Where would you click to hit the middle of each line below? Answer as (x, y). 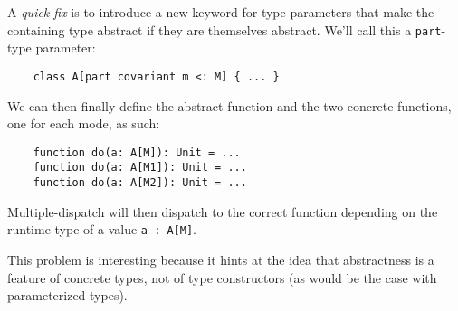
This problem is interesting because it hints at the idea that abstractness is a (221, 259)
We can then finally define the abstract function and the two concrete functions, (229, 105)
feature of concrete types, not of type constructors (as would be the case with (222, 277)
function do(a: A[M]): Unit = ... (137, 152)
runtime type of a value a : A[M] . (102, 229)
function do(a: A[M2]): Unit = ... (140, 183)
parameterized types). (67, 295)
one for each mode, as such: (84, 123)
